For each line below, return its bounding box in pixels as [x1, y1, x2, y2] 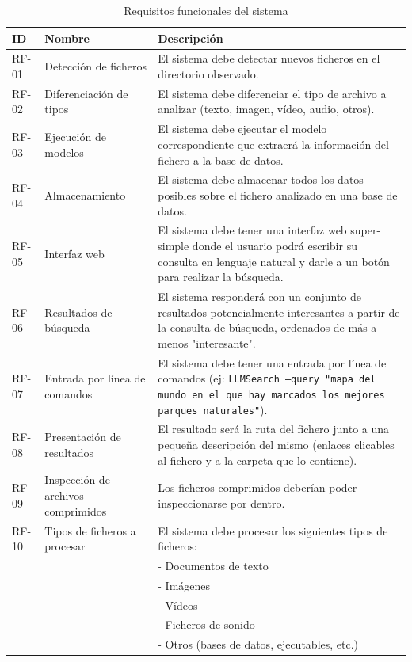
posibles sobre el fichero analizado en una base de [158, 186, 398, 203]
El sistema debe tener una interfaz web [158, 222, 347, 238]
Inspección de [44, 471, 110, 488]
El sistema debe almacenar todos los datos [158, 171, 364, 188]
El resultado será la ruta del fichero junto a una [158, 420, 390, 437]
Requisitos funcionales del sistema [124, 2, 288, 18]
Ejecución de [44, 128, 106, 145]
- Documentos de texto [158, 557, 269, 573]
